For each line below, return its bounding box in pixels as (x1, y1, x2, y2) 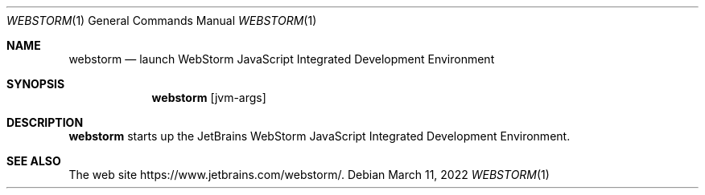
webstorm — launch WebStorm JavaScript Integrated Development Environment (68, 52, 495, 66)
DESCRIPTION (6, 116, 84, 129)
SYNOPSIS (6, 77, 65, 91)
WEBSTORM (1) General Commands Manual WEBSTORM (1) (6, 14, 317, 27)
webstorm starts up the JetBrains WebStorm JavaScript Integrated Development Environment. (68, 129, 571, 143)
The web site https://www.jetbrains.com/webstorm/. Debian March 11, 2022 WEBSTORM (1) (68, 168, 550, 181)
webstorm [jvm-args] (151, 91, 266, 104)
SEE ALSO (6, 154, 61, 168)
